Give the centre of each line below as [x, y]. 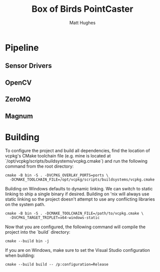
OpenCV [18, 82]
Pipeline [22, 47]
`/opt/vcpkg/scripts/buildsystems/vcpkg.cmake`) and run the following [76, 161]
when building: [20, 256]
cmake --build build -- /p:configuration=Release [57, 265]
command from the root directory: [40, 166]
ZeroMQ [18, 99]
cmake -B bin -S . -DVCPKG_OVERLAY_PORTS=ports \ [57, 176]
